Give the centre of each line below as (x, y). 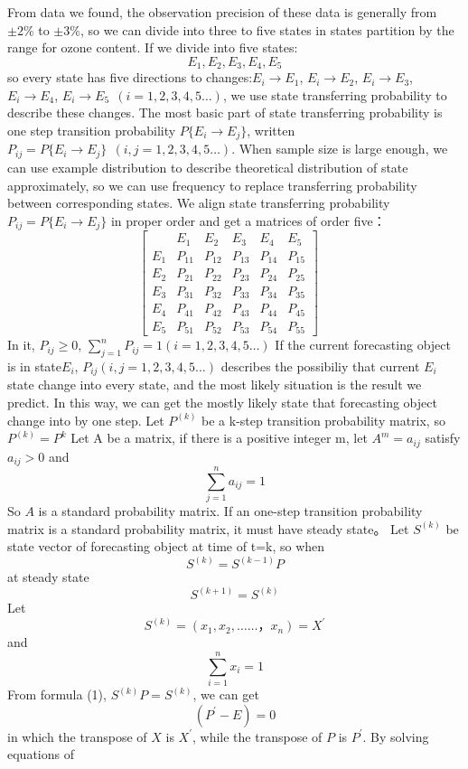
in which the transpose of (77, 736)
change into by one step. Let (86, 420)
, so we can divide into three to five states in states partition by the (267, 29)
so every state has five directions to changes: (130, 77)
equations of (41, 754)
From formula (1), (57, 694)
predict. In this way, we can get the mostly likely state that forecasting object (222, 402)
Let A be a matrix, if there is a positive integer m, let (219, 438)
